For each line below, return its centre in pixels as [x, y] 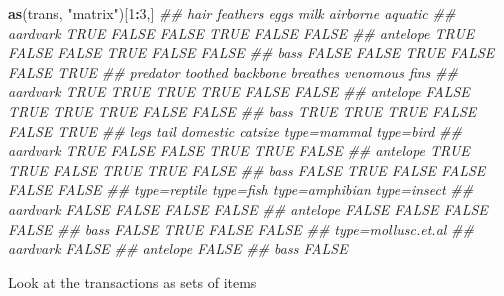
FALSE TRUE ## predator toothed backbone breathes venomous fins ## [233, 71]
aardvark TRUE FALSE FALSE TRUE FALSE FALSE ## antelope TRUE [241, 32]
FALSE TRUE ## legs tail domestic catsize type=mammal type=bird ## [235, 130]
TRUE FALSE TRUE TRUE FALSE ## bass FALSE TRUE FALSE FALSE [247, 169]
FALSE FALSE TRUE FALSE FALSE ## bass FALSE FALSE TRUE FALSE [251, 52]
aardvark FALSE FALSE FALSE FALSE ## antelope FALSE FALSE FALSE [248, 208]
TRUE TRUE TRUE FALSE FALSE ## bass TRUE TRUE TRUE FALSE [242, 110]
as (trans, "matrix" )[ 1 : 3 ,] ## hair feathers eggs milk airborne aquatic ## [232, 13]
